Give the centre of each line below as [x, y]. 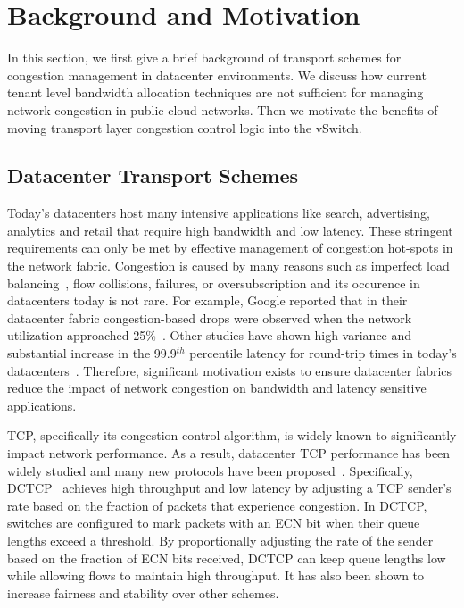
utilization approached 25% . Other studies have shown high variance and [210, 335]
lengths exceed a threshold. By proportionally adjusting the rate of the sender [220, 540]
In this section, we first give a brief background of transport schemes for [204, 58]
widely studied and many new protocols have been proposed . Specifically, [210, 470]
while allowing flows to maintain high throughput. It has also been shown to [216, 575]
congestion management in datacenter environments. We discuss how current [217, 75]
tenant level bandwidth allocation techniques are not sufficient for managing [215, 92]
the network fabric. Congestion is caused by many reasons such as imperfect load [228, 266]
